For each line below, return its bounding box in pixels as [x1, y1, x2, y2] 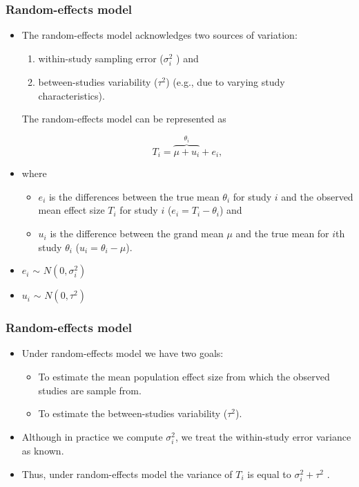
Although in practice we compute [21, 429, 163, 443]
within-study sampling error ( [38, 50, 164, 65]
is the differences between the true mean [48, 189, 220, 203]
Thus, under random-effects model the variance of [21, 466, 233, 481]
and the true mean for [235, 226, 329, 241]
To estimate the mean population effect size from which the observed [38, 369, 330, 384]
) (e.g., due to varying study [166, 74, 285, 89]
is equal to [247, 466, 291, 481]
